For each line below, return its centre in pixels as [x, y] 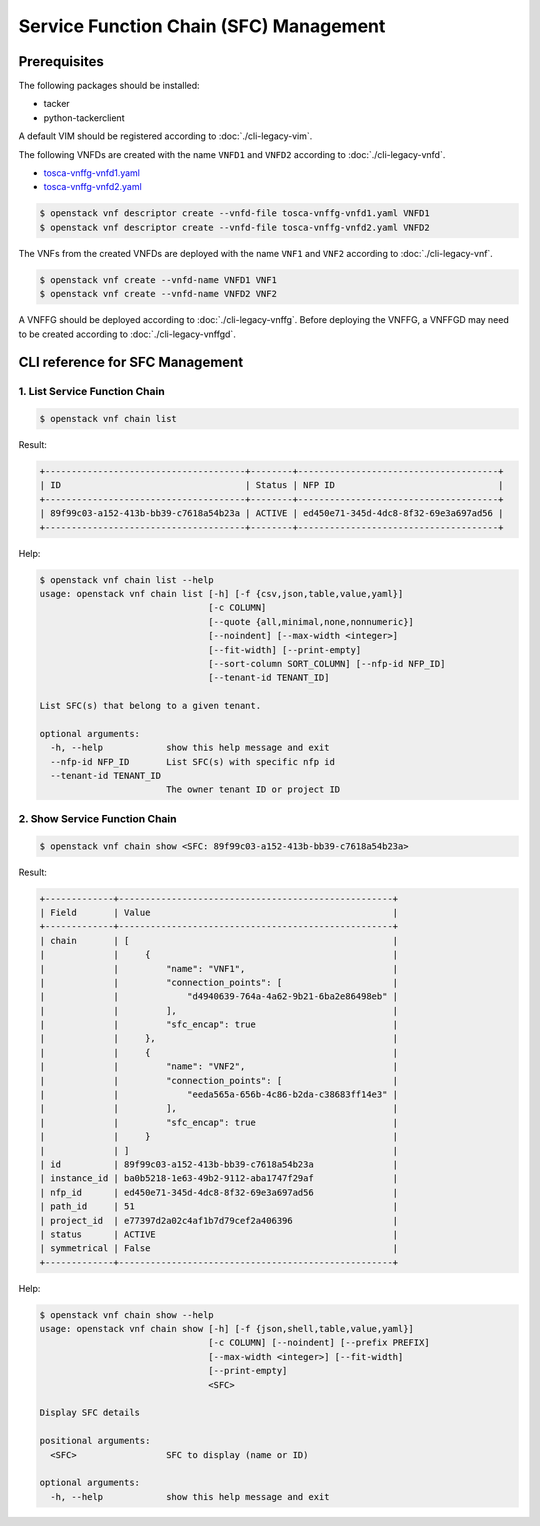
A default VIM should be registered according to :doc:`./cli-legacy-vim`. [165, 136]
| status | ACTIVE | [219, 1234]
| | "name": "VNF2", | [219, 1066]
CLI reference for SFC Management [131, 362]
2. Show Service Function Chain [97, 818]
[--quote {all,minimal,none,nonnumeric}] [311, 621]
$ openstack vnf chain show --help [126, 1314]
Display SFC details [89, 1413]
